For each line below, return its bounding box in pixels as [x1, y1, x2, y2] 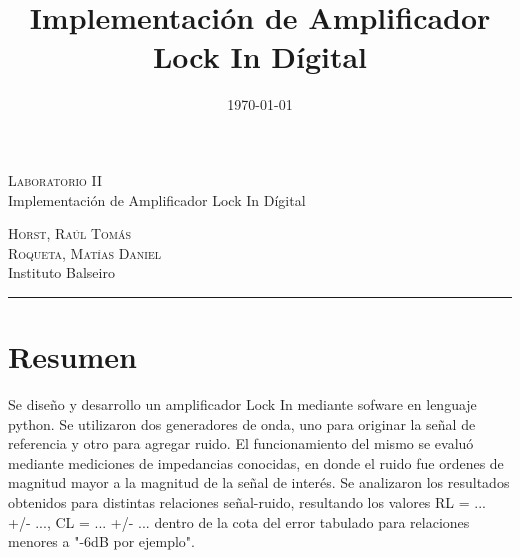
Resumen [8, 336, 137, 377]
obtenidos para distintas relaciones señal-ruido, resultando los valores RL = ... [8, 491, 486, 512]
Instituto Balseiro [8, 262, 115, 283]
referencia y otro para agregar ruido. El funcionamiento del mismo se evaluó [8, 433, 474, 454]
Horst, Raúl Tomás [8, 223, 132, 244]
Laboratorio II [8, 169, 103, 190]
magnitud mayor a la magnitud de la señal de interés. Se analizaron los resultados [8, 472, 510, 493]
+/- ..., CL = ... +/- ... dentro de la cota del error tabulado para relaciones [8, 511, 470, 532]
